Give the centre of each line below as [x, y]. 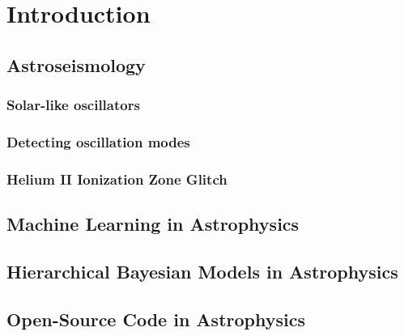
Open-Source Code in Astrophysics [156, 319]
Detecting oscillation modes [98, 141]
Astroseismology [76, 64]
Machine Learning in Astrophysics [153, 224]
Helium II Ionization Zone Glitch [117, 179]
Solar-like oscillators [73, 105]
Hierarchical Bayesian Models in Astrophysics [202, 271]
